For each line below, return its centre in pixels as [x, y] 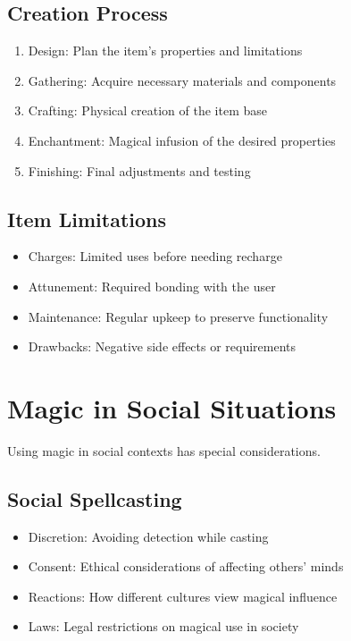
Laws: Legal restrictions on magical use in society [163, 626]
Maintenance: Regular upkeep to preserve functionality [178, 316]
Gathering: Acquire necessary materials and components [182, 80]
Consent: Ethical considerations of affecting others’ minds [186, 566]
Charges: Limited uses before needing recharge [155, 256]
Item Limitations [87, 219]
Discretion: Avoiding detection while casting [148, 536]
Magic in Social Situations [172, 407]
